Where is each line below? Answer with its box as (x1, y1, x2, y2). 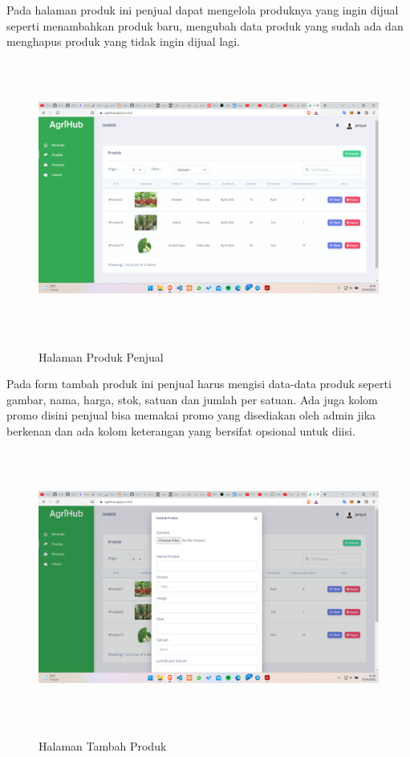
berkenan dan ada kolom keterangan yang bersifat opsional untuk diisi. (6, 422, 355, 439)
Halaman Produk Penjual (39, 348, 164, 365)
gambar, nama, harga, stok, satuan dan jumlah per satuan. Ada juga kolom (6, 391, 378, 407)
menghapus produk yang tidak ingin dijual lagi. (6, 33, 241, 50)
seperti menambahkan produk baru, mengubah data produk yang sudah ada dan (6, 17, 404, 34)
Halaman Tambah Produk (39, 738, 167, 755)
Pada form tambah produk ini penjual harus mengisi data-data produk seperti (6, 375, 392, 392)
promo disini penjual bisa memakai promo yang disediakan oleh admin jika (6, 407, 376, 424)
